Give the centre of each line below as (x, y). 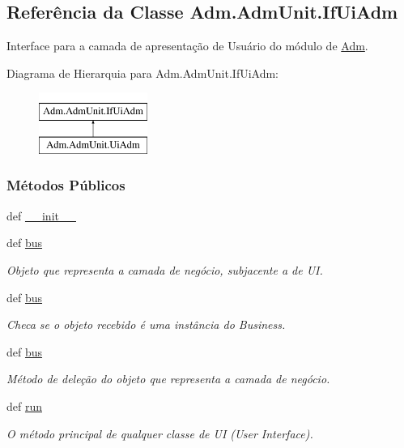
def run (25, 405)
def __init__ (41, 215)
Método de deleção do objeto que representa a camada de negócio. (168, 379)
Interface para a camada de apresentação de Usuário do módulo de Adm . (187, 46)
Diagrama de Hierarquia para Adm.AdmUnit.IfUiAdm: (142, 73)
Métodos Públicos (66, 185)
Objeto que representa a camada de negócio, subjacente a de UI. (165, 269)
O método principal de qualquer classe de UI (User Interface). (160, 433)
